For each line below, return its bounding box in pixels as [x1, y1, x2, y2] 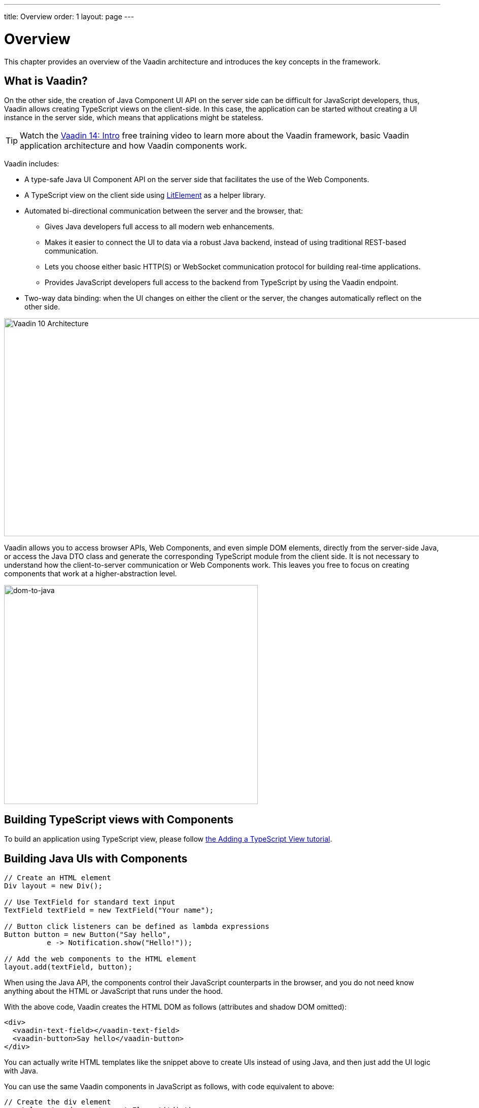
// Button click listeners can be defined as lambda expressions [4, 922, 269, 931]
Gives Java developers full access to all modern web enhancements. [45, 222, 275, 231]
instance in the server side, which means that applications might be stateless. [4, 113, 263, 122]
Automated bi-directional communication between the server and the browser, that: [24, 206, 303, 216]
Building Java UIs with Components [4, 852, 188, 865]
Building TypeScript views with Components [4, 813, 234, 826]
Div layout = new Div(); [4, 882, 102, 890]
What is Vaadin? [4, 74, 88, 87]
